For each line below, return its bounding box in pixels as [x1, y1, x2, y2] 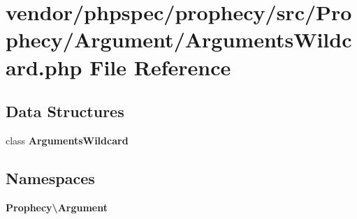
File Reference [89, 52, 231, 81]
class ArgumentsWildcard [6, 133, 129, 147]
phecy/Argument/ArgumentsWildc [6, 25, 352, 54]
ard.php [6, 52, 82, 81]
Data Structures [6, 100, 124, 122]
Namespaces [6, 167, 95, 188]
